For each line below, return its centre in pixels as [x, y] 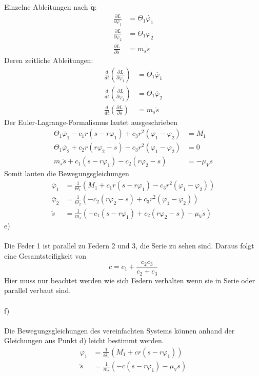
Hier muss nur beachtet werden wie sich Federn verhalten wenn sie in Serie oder [130, 280]
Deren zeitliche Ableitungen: [49, 60]
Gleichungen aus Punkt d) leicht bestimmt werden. [84, 340]
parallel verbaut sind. [38, 290]
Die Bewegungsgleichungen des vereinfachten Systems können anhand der [119, 330]
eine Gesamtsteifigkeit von [45, 255]
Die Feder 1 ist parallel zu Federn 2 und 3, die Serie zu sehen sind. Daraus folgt [129, 246]
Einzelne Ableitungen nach [46, 7]
